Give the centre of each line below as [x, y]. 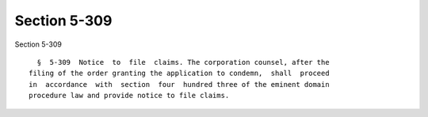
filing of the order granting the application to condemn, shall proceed [179, 74]
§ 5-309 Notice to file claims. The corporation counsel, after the [183, 62]
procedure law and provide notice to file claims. [129, 96]
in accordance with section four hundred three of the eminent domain [179, 84]
